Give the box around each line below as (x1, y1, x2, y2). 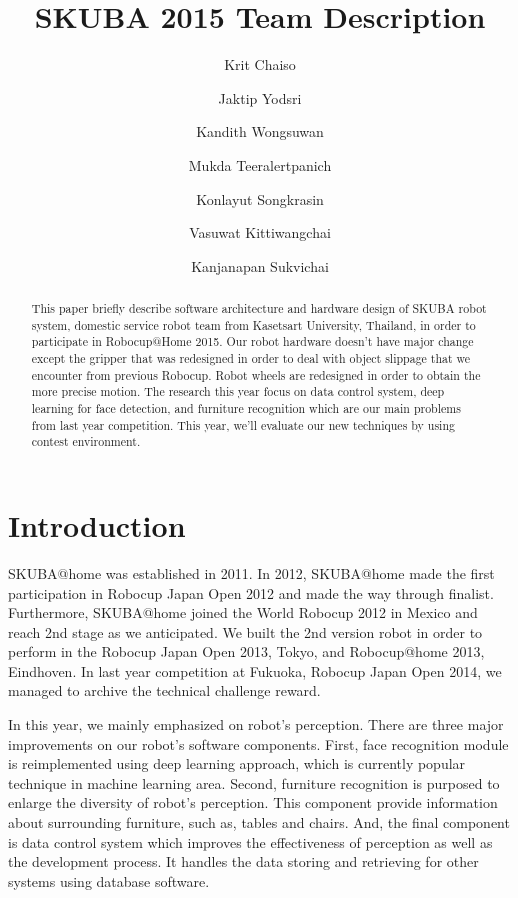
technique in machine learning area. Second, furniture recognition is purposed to (8, 772, 500, 793)
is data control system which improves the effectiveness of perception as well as (8, 831, 493, 852)
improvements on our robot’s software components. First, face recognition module (8, 733, 509, 754)
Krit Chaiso (224, 54, 296, 75)
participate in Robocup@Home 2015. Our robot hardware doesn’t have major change (31, 333, 474, 350)
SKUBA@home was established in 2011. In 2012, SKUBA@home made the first (8, 562, 495, 583)
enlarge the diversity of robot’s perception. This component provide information (8, 792, 498, 813)
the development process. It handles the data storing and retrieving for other (8, 851, 479, 872)
